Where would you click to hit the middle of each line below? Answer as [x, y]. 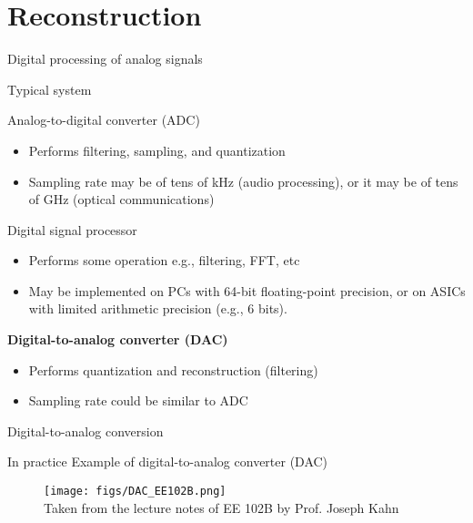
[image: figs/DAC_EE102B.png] [135, 492]
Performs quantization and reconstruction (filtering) [173, 369]
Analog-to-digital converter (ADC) [104, 120]
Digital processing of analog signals [105, 59]
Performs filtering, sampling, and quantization [157, 150]
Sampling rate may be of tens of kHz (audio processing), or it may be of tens [243, 181]
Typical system [50, 89]
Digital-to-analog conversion [86, 431]
